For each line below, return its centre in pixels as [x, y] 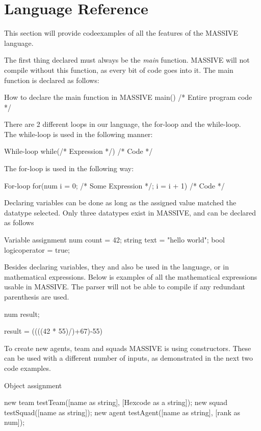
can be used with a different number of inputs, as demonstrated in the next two [129, 358]
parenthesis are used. [37, 297]
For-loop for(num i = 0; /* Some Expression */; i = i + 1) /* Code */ [114, 185]
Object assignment [33, 385]
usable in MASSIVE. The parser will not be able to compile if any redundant [125, 287]
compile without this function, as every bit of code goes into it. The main [119, 70]
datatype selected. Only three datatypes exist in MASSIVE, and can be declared [130, 212]
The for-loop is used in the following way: [69, 168]
